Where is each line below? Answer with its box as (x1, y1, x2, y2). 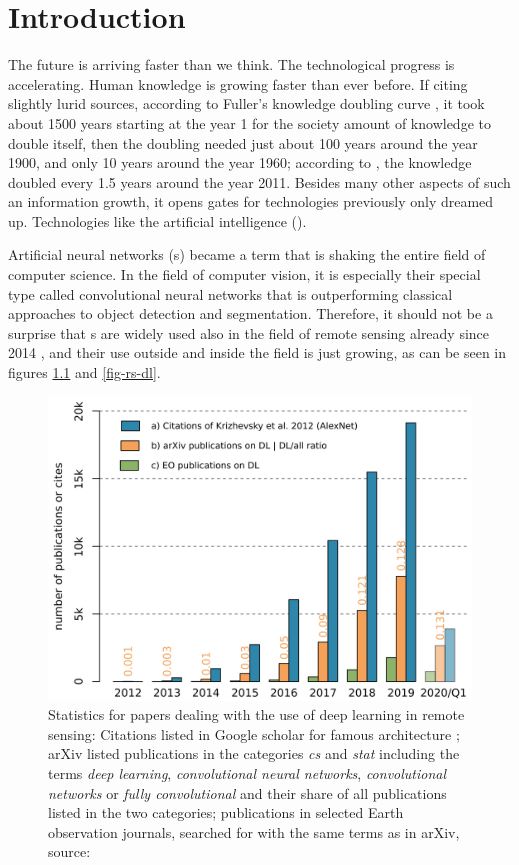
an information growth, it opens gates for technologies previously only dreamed (8, 191, 494, 212)
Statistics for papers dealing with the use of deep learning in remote (48, 704, 465, 725)
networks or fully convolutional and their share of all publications (48, 782, 447, 803)
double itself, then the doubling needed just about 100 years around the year (8, 132, 478, 153)
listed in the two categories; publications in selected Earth (48, 802, 404, 823)
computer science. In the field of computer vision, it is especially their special (8, 264, 481, 285)
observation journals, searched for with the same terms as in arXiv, (48, 821, 460, 842)
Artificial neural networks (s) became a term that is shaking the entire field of (8, 244, 486, 265)
